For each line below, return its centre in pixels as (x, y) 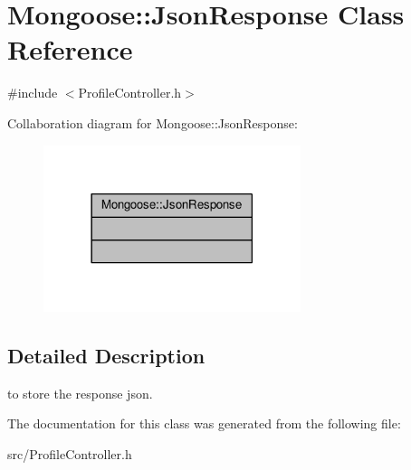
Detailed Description (106, 355)
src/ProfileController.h (70, 453)
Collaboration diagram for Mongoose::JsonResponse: (153, 122)
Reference (70, 49)
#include (33, 93)
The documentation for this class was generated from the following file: (204, 423)
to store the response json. (80, 393)
